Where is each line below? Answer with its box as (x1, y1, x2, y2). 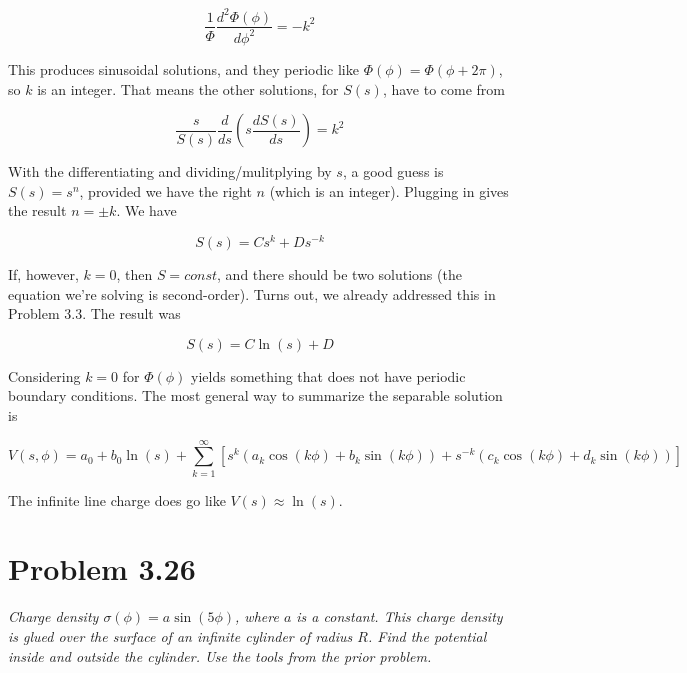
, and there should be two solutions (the (217, 263, 462, 284)
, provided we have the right (79, 180, 252, 201)
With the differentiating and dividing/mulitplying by (8, 161, 332, 182)
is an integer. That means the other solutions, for (37, 78, 339, 99)
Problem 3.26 (8, 548, 196, 589)
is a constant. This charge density (296, 606, 503, 627)
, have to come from (382, 78, 505, 99)
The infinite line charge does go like (8, 489, 226, 510)
